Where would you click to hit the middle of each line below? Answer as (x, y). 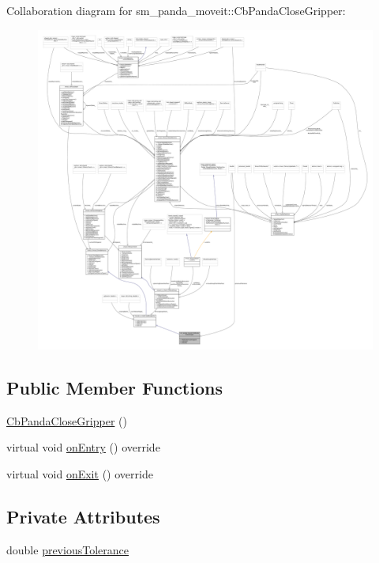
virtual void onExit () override (80, 473)
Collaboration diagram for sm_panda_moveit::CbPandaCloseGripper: (176, 10)
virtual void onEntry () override (83, 447)
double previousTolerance (68, 549)
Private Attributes (83, 516)
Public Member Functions (114, 387)
